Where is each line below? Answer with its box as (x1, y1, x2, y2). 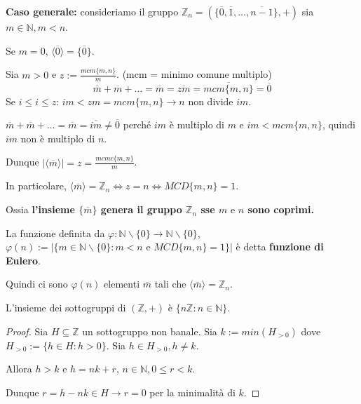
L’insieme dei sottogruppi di (6, 300, 126, 315)
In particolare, (6, 178, 67, 193)
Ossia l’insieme (6, 202, 75, 217)
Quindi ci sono (6, 276, 68, 291)
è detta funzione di (236, 239, 324, 254)
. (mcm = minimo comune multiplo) (116, 67, 272, 81)
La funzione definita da (6, 225, 105, 240)
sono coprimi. (247, 202, 314, 217)
